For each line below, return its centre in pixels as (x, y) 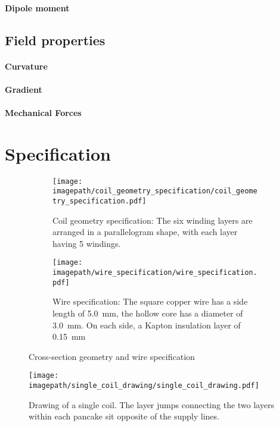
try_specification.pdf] (100, 201)
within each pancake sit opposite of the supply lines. (124, 416)
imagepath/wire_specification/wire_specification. (155, 273)
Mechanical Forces (43, 112)
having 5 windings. (87, 243)
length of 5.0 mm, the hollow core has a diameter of (148, 313)
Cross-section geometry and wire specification (112, 356)
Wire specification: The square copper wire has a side (150, 301)
